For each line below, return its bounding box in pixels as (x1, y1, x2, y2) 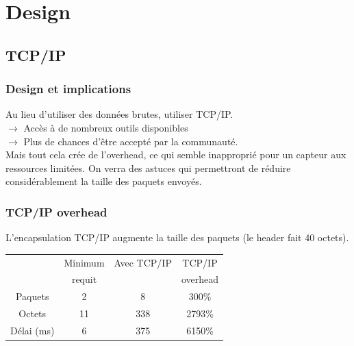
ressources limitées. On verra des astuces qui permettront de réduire (5, 160, 291, 175)
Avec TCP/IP (114, 255, 172, 269)
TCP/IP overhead (5, 203, 108, 220)
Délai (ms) (10, 323, 55, 337)
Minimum (64, 255, 105, 269)
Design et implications (5, 80, 131, 97)
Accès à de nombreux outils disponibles (23, 120, 188, 134)
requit (71, 272, 97, 286)
